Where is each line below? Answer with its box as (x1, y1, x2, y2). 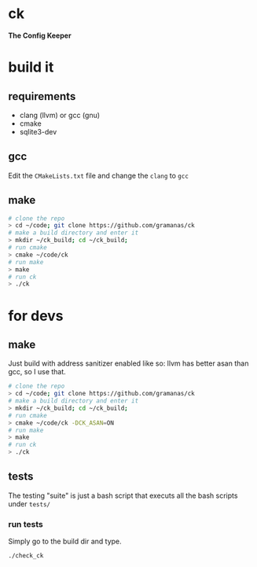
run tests (8, 518, 43, 529)
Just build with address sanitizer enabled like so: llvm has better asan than (8, 359, 249, 368)
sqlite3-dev (19, 127, 57, 136)
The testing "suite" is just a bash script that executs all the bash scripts (8, 491, 238, 500)
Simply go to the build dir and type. (8, 536, 122, 547)
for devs (8, 307, 64, 325)
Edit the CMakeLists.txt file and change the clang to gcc (8, 171, 189, 180)
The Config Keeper (8, 31, 72, 40)
